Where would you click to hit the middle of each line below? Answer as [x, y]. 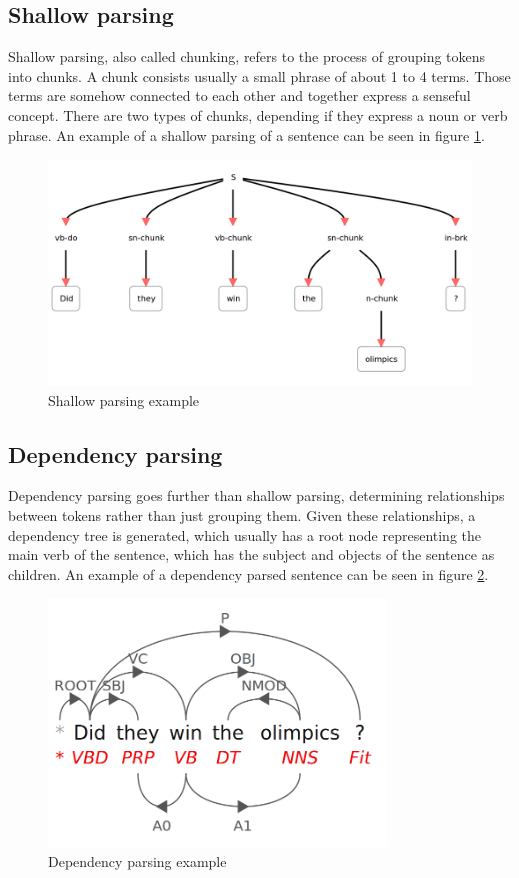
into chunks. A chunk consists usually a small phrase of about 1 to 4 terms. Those [259, 75]
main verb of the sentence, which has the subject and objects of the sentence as [251, 554]
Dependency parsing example [137, 860]
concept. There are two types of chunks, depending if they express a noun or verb [258, 114]
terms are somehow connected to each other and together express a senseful [239, 95]
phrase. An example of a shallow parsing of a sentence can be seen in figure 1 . [246, 134]
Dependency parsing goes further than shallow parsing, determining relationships [256, 495]
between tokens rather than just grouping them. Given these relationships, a [242, 515]
